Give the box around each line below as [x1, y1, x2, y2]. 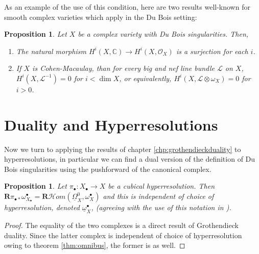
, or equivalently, [119, 72, 172, 83]
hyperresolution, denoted [4, 202, 80, 213]
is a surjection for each [176, 45, 248, 56]
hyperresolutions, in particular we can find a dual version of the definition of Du [4, 154, 255, 164]
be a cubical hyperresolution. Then [108, 181, 215, 191]
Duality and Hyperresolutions [4, 114, 218, 135]
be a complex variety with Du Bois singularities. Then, [78, 29, 249, 39]
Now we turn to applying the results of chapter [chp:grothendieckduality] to [4, 143, 241, 154]
